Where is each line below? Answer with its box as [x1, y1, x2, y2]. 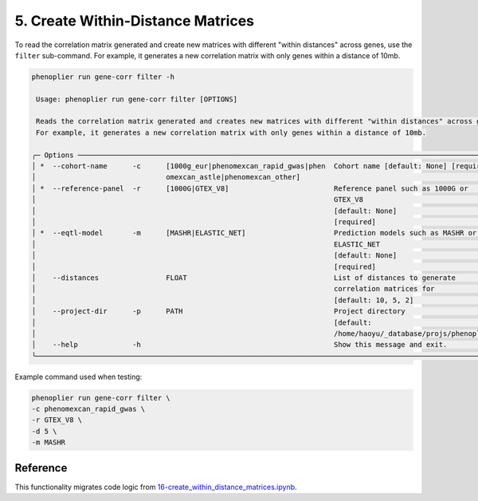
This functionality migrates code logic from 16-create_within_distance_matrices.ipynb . [14, 482, 298, 491]
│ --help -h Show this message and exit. [31, 340, 448, 349]
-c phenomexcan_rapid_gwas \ [31, 404, 146, 414]
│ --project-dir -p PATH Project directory [31, 307, 406, 316]
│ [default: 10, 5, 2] [31, 295, 414, 305]
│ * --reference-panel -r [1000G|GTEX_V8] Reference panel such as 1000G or [31, 183, 469, 193]
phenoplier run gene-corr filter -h [31, 72, 175, 81]
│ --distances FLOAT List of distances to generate [31, 273, 456, 282]
